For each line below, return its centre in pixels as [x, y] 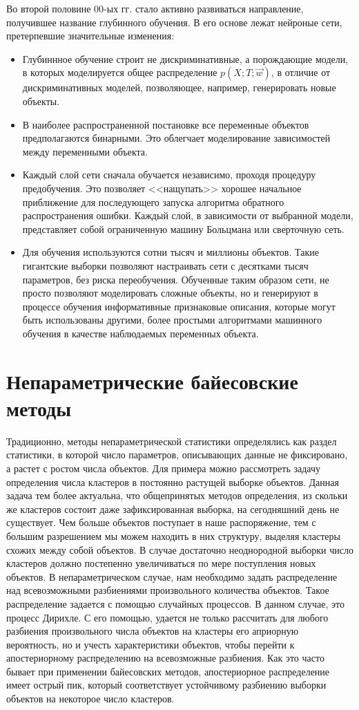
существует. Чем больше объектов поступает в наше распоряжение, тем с [161, 522]
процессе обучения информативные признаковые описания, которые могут [179, 306]
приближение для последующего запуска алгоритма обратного [153, 202]
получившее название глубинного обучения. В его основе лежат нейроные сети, [174, 22]
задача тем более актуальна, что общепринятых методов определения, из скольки [177, 495]
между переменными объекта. [85, 151]
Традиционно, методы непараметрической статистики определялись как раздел [172, 441]
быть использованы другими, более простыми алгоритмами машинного [172, 320]
